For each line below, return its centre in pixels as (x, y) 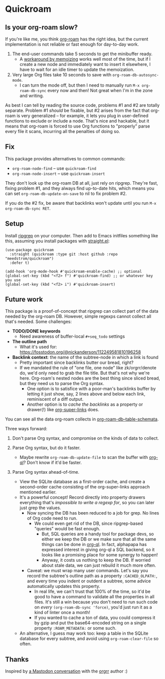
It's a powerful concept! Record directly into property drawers (82, 497)
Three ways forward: (26, 429)
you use (13, 280)
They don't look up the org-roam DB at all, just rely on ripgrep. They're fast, (82, 183)
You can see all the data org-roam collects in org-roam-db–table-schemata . (82, 419)
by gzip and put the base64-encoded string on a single (90, 623)
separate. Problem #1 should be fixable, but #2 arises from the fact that (77, 110)
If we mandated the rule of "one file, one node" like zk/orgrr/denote (88, 368)
